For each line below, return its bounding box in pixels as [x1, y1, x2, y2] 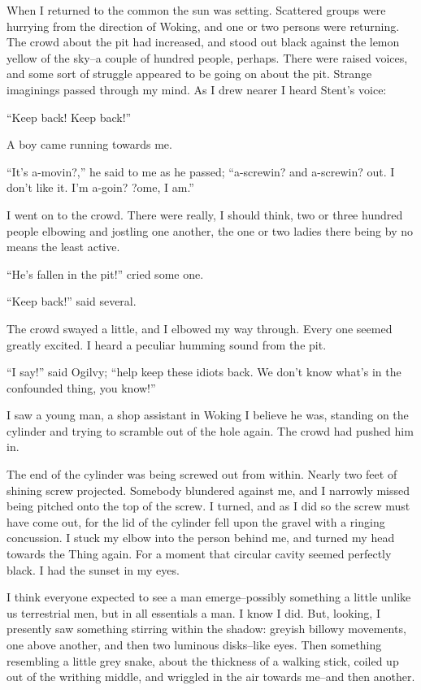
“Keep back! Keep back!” [7, 108, 132, 125]
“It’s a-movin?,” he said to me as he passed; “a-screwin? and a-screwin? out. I [7, 163, 395, 180]
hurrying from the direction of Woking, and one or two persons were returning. [7, 17, 400, 34]
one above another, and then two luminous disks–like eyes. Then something [7, 636, 382, 653]
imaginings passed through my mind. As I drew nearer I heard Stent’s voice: [7, 80, 387, 98]
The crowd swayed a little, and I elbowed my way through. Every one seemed [7, 319, 393, 336]
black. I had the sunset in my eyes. [7, 561, 180, 578]
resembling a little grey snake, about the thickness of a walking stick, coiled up [7, 652, 399, 669]
